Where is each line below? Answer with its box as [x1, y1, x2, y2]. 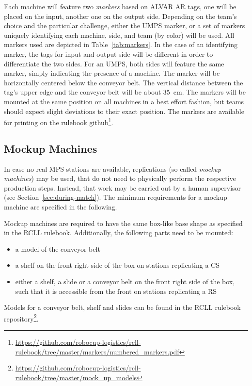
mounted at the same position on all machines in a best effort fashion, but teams [4, 96, 244, 106]
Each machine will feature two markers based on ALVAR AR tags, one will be [4, 1, 236, 11]
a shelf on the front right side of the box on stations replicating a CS [15, 260, 220, 270]
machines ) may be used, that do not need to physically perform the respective [4, 173, 236, 183]
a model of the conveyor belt [15, 243, 100, 254]
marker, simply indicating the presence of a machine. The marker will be [4, 68, 220, 78]
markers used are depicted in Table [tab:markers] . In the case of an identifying [4, 39, 237, 49]
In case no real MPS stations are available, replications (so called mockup [4, 163, 221, 174]
